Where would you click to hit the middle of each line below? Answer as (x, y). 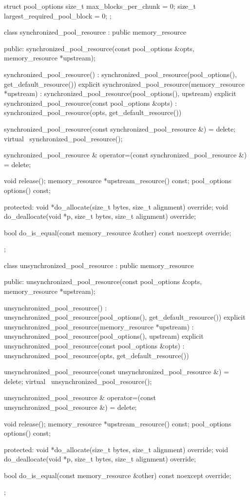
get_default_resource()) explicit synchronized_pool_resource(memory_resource (124, 84)
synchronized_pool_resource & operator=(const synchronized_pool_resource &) (125, 155)
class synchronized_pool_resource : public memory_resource (95, 32)
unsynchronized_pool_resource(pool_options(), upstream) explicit (104, 336)
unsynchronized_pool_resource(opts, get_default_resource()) (96, 355)
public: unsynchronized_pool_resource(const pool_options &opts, (103, 281)
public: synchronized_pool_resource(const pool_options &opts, (99, 48)
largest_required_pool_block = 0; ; (58, 15)
